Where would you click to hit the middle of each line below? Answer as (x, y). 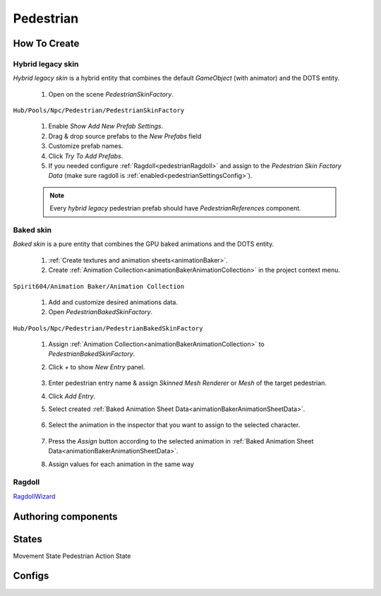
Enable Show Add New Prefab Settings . (106, 126)
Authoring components (65, 517)
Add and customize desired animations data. (113, 302)
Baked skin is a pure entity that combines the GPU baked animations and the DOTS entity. (144, 244)
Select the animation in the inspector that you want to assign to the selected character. (174, 425)
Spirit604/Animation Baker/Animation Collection (99, 286)
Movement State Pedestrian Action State (72, 556)
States (28, 539)
